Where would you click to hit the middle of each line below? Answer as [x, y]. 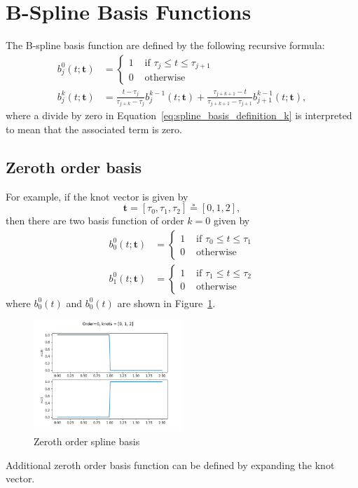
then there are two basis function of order [95, 221]
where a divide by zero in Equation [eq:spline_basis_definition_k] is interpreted [179, 115]
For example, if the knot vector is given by [97, 196]
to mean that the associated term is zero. [94, 129]
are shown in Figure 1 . [166, 303]
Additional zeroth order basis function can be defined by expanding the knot [170, 465]
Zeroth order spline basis [87, 441]
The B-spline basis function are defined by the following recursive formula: [165, 45]
